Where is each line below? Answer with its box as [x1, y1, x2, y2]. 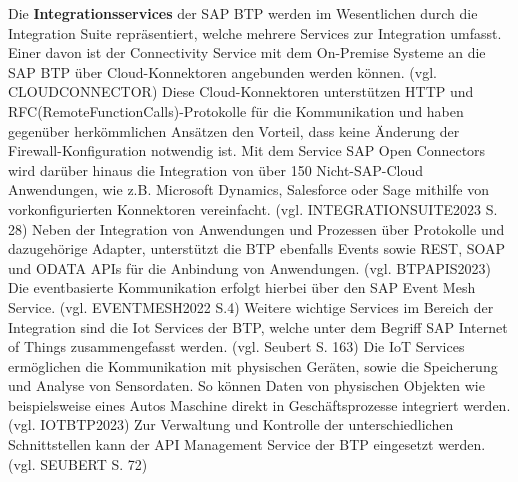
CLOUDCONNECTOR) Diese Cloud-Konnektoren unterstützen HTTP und [8, 81, 474, 102]
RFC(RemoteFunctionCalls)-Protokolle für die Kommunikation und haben [8, 100, 464, 121]
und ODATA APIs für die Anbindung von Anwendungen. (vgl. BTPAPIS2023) [8, 257, 492, 278]
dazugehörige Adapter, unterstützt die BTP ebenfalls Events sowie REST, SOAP [8, 238, 506, 259]
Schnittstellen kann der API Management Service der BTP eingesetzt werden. [8, 434, 486, 455]
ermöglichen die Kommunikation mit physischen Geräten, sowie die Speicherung [8, 355, 498, 376]
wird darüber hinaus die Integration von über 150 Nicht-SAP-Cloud [8, 159, 424, 180]
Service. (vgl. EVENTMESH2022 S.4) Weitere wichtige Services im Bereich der [8, 296, 494, 317]
